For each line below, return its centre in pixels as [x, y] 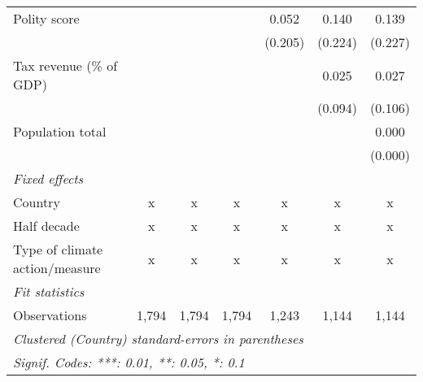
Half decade [46, 226]
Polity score [46, 18]
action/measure [57, 268]
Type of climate [58, 249]
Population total [60, 131]
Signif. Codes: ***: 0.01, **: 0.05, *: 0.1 [129, 362]
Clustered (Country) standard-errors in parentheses [158, 339]
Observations [50, 315]
